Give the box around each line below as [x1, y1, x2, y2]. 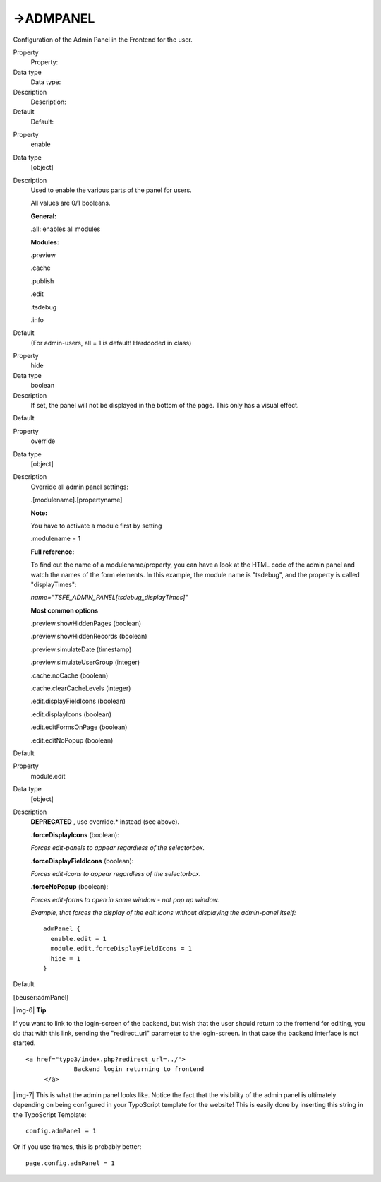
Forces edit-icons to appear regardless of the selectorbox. [30, 869, 201, 877]
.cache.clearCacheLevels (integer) [30, 684, 131, 692]
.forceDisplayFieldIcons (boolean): [30, 856, 134, 865]
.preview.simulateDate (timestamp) [30, 645, 132, 654]
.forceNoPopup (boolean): [30, 882, 109, 891]
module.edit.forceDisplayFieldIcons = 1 [50, 945, 193, 953]
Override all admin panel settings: [30, 483, 129, 491]
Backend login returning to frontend [73, 1065, 205, 1073]
